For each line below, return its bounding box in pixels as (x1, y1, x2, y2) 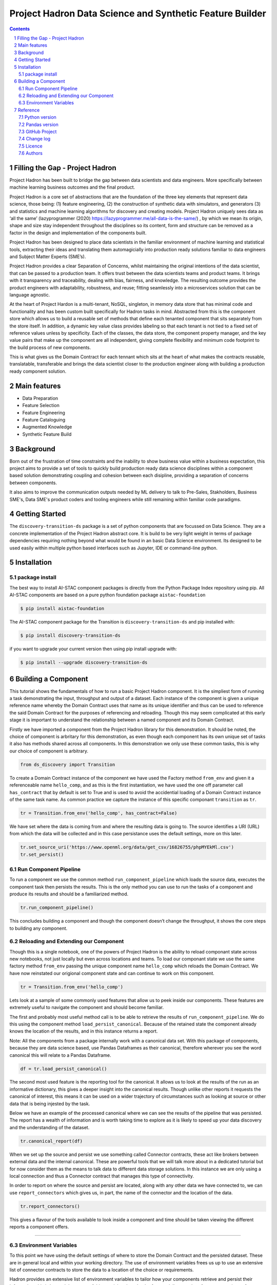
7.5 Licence (18, 143, 43, 149)
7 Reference (14, 107, 40, 113)
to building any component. (9, 925, 68, 931)
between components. (9, 480, 57, 486)
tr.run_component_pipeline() (20, 905, 94, 911)
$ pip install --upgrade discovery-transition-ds (20, 659, 148, 666)
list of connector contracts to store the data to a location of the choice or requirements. (9, 1267, 194, 1273)
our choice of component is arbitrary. (9, 748, 88, 754)
